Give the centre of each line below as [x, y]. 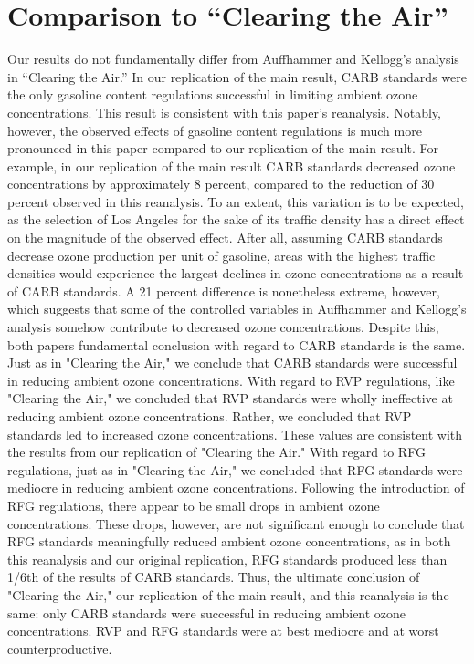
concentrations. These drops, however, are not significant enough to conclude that [236, 523]
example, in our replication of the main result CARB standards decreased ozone [232, 166]
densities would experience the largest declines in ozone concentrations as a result [236, 273]
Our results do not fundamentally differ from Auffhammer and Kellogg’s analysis [233, 59]
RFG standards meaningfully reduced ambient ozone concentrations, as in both [229, 541]
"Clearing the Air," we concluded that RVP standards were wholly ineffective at [230, 398]
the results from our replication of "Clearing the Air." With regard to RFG [216, 452]
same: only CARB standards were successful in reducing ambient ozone [207, 612]
